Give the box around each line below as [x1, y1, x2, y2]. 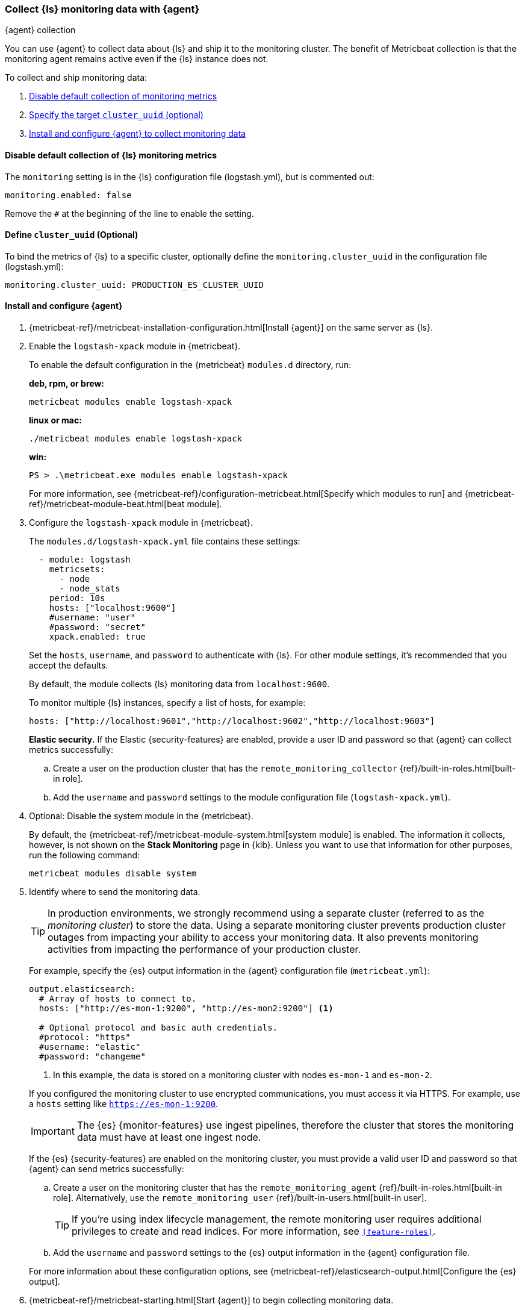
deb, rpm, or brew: [29, 378, 105, 389]
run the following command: [29, 850, 140, 861]
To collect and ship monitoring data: [5, 72, 148, 83]
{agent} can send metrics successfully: [29, 1164, 184, 1174]
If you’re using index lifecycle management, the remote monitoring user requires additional [72, 1213, 482, 1226]
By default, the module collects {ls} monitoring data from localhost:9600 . [29, 679, 330, 690]
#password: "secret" [49, 622, 146, 632]
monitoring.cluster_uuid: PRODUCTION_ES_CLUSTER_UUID [5, 279, 264, 290]
